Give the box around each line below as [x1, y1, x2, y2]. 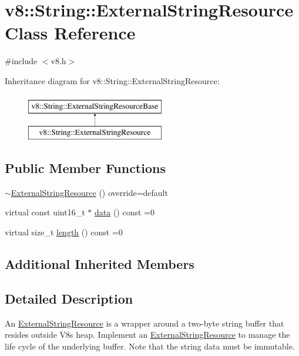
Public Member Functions [5, 159, 166, 177]
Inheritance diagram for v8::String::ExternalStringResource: [5, 74, 220, 86]
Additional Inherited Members [5, 255, 194, 273]
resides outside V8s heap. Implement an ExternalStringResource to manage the [5, 328, 290, 341]
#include [5, 55, 38, 67]
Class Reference [5, 21, 136, 45]
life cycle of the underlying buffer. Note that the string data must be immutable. [5, 340, 295, 352]
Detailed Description [5, 289, 133, 307]
